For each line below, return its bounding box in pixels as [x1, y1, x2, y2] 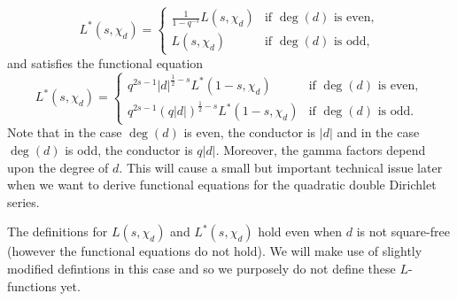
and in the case [337, 123, 420, 142]
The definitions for [7, 222, 108, 241]
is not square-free [356, 222, 450, 241]
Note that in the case [7, 123, 122, 142]
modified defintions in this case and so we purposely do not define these [7, 259, 396, 277]
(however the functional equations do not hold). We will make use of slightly [7, 242, 422, 260]
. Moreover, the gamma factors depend [215, 141, 426, 159]
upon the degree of [7, 158, 109, 176]
